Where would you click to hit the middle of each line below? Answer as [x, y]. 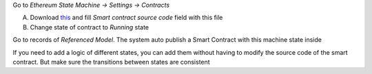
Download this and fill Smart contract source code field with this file [126, 18]
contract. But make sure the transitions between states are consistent [111, 62]
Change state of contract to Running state [90, 27]
